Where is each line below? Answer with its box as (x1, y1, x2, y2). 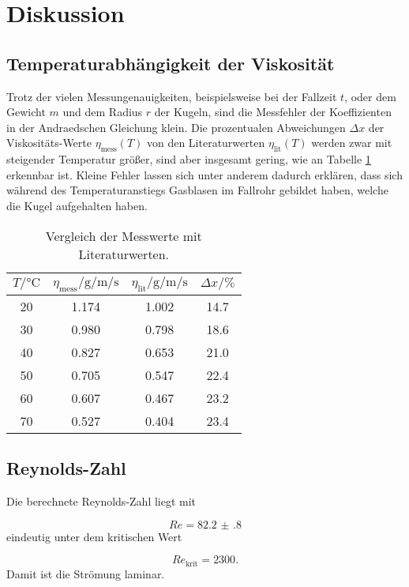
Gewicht (6, 103, 46, 120)
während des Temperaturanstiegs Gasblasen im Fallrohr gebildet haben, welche (6, 182, 388, 198)
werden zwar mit (311, 134, 392, 151)
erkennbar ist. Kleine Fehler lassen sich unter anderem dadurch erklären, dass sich (6, 166, 403, 182)
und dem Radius (62, 103, 143, 120)
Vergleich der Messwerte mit (45, 226, 202, 245)
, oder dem (344, 88, 396, 104)
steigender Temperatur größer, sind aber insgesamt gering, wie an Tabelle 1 (6, 151, 371, 167)
